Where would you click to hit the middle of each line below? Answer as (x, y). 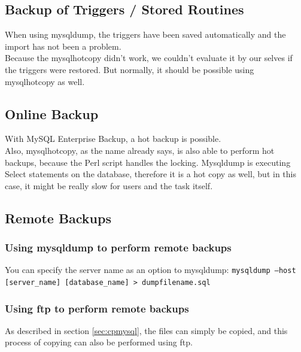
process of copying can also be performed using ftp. (99, 342)
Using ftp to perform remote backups (97, 308)
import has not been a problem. (63, 46)
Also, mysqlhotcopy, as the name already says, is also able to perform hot (140, 150)
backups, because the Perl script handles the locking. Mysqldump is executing (148, 162)
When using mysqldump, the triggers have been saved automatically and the (145, 34)
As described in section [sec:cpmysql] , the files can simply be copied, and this (146, 330)
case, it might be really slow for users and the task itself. (109, 185)
